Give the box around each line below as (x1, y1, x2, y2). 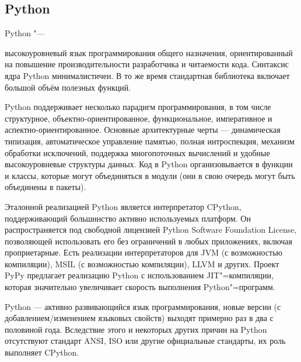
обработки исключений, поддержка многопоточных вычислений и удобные (5, 146, 270, 158)
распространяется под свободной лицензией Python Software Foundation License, (5, 223, 297, 236)
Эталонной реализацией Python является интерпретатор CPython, (5, 200, 242, 212)
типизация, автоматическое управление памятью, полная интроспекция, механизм (5, 135, 295, 147)
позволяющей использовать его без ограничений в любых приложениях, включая (5, 235, 293, 247)
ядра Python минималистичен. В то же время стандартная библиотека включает (5, 69, 290, 81)
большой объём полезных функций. (5, 81, 131, 93)
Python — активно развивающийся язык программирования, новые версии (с (5, 300, 281, 312)
